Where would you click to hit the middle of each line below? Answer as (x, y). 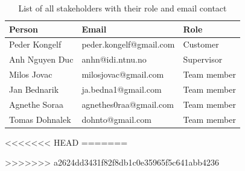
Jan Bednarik (34, 89)
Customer (201, 44)
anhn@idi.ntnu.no (114, 59)
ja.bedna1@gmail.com (122, 89)
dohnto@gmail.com (116, 119)
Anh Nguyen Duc (41, 59)
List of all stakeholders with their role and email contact (122, 8)
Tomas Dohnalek (40, 119)
